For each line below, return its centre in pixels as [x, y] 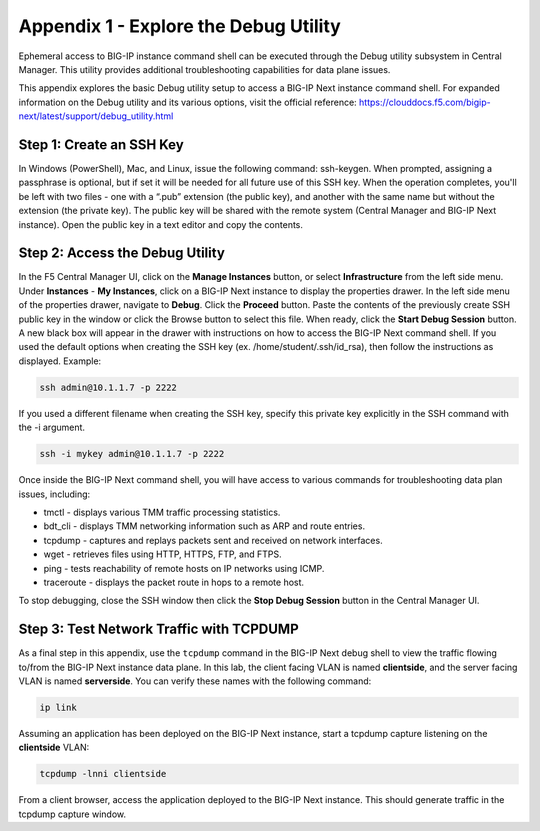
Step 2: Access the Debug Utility [121, 253]
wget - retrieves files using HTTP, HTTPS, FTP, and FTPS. [162, 554]
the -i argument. [51, 427]
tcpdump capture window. [72, 814]
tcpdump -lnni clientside [103, 774]
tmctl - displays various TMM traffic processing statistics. [162, 512]
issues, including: [54, 494]
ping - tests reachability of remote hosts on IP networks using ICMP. [184, 568]
